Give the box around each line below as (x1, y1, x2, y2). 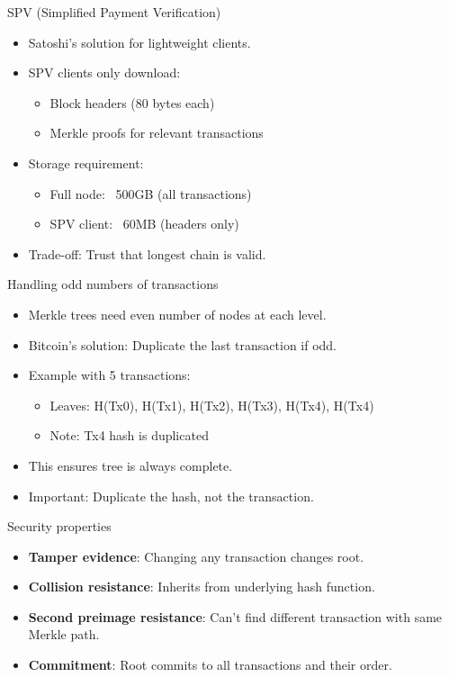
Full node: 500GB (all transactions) (49, 184, 252, 203)
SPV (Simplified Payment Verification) (7, 3, 221, 21)
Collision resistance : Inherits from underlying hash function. (28, 577, 375, 596)
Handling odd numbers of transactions (7, 275, 219, 293)
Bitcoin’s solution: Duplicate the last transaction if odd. (28, 335, 337, 354)
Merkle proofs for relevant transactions (49, 123, 264, 142)
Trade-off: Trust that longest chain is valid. (28, 244, 266, 263)
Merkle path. (28, 625, 100, 644)
